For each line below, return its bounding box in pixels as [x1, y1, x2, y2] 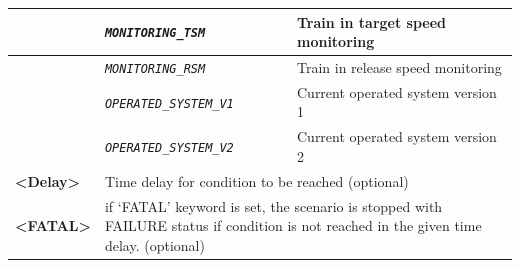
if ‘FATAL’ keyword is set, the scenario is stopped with [104, 195, 443, 216]
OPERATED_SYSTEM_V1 [104, 96, 234, 111]
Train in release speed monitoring [296, 56, 502, 77]
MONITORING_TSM [104, 26, 206, 41]
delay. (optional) [104, 234, 205, 255]
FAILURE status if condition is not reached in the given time [104, 215, 482, 236]
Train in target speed [296, 11, 447, 32]
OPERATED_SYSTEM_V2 [104, 141, 234, 156]
